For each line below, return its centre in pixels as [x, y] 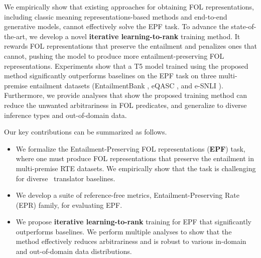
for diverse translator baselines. [66, 178]
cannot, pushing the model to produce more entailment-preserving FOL [114, 55]
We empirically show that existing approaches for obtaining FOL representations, [129, 7]
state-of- [244, 26]
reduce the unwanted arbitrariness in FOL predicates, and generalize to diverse [125, 105]
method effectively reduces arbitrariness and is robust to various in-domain [131, 241]
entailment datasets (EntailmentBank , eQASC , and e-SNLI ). [126, 85]
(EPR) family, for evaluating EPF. [69, 205]
